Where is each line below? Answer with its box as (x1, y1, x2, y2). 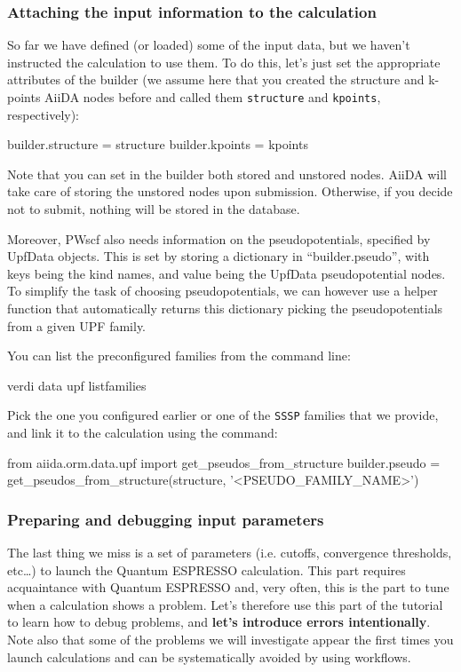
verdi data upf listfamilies (7, 376, 147, 394)
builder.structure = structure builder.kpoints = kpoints (7, 135, 308, 154)
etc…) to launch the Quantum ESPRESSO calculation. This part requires (7, 560, 406, 579)
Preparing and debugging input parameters (7, 508, 324, 530)
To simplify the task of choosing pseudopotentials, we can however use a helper (7, 281, 438, 300)
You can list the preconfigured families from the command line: (7, 346, 351, 365)
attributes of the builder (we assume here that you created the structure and (7, 70, 425, 89)
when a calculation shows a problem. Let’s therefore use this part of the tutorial (7, 595, 443, 613)
